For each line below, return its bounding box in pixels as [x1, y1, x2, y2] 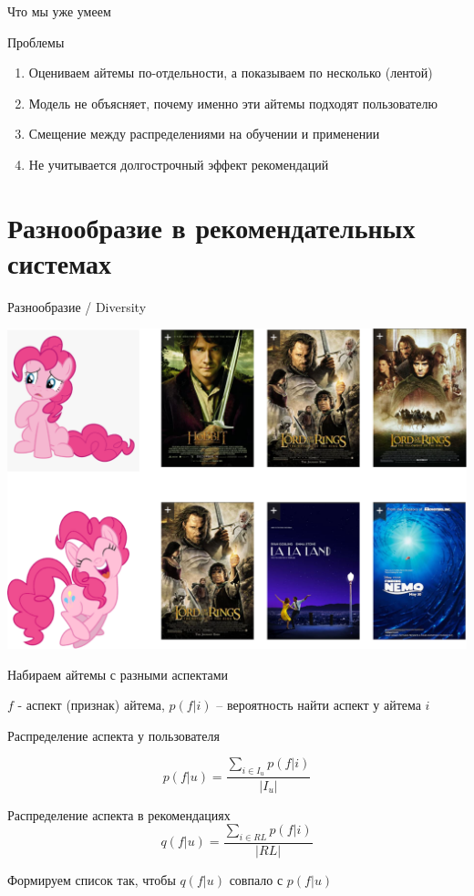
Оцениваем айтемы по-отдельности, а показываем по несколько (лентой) [28, 63, 433, 82]
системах [7, 244, 112, 281]
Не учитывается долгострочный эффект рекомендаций [28, 154, 329, 173]
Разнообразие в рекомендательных [7, 208, 416, 245]
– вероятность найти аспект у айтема [216, 695, 421, 714]
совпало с [229, 870, 283, 889]
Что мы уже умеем [7, 2, 111, 20]
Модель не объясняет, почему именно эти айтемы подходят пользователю [28, 93, 438, 112]
